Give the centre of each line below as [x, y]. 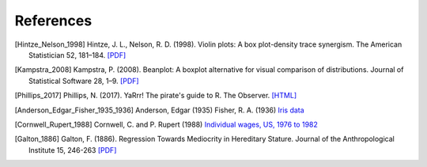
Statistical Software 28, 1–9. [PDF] [84, 81]
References [53, 21]
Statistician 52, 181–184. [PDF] [77, 55]
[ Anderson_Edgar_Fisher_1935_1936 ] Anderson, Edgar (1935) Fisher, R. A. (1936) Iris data [159, 110]
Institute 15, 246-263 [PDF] [73, 150]
